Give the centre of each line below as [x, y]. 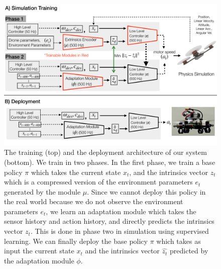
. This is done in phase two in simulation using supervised [120, 231]
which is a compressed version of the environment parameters [98, 182]
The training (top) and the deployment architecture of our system [105, 152]
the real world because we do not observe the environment [94, 201]
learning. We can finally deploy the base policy [76, 241]
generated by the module [42, 191]
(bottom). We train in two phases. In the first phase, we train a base [110, 162]
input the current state [39, 251]
